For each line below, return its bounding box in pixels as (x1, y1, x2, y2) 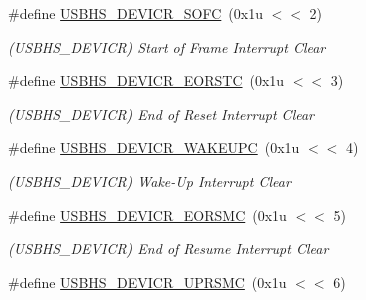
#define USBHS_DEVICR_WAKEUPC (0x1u (8, 137, 300, 158)
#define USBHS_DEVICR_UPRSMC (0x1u (8, 271, 287, 292)
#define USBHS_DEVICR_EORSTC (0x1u (8, 70, 285, 91)
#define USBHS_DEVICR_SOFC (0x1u (8, 3, 263, 23)
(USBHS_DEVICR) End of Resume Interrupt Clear (8, 238, 329, 259)
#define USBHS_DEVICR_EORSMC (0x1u (8, 204, 287, 225)
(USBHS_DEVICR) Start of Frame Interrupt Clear (8, 36, 326, 57)
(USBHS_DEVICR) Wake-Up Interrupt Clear (8, 170, 291, 191)
